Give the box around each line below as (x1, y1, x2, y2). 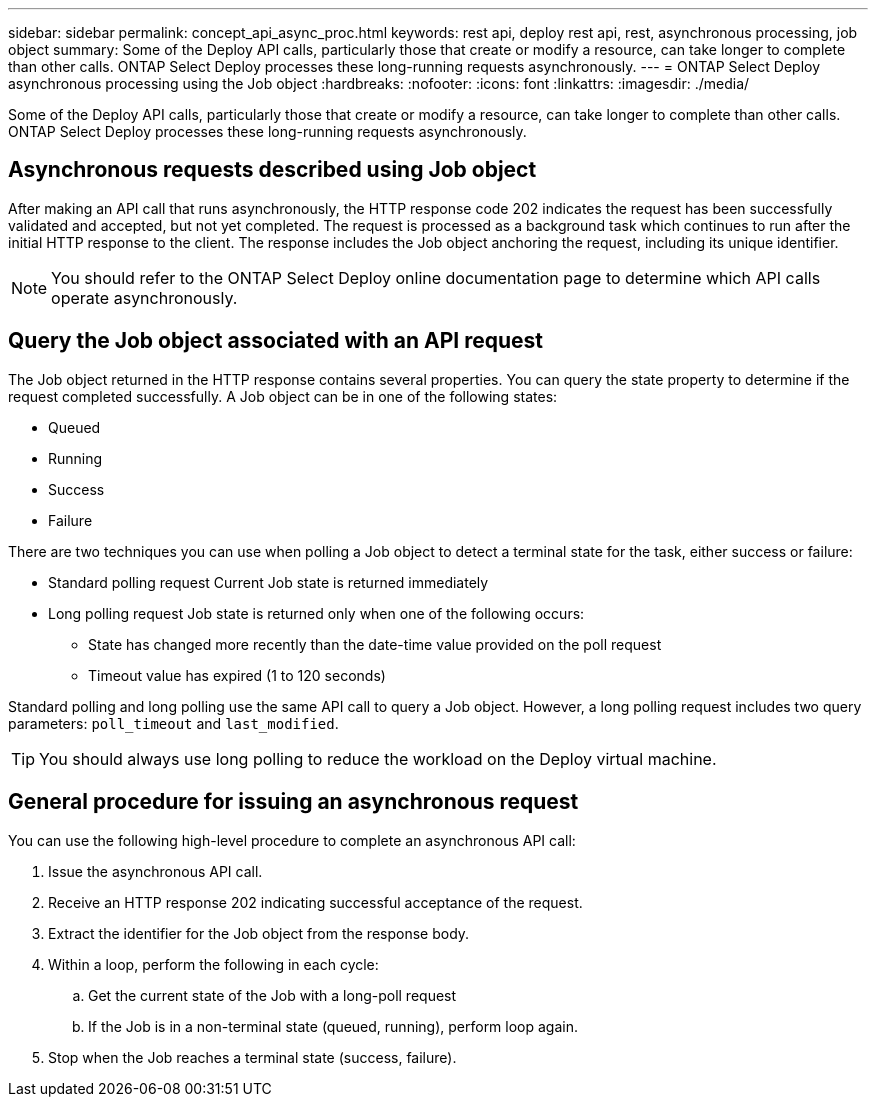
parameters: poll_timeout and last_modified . (8, 714, 339, 732)
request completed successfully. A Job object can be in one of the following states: (8, 387, 558, 405)
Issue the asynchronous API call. (48, 862, 263, 880)
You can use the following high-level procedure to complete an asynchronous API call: (8, 831, 576, 849)
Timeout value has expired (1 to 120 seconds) (88, 666, 386, 684)
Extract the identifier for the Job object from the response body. (48, 924, 470, 942)
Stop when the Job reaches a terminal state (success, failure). (48, 1048, 457, 1066)
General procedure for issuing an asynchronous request (8, 789, 579, 815)
